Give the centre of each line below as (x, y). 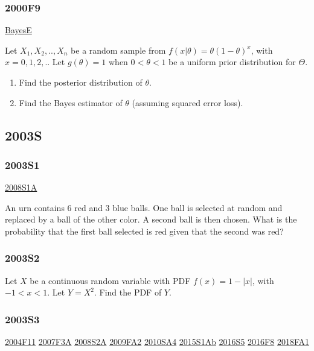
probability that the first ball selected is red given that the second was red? (144, 231)
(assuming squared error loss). (187, 102)
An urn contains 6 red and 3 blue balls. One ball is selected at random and (144, 207)
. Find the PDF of (128, 292)
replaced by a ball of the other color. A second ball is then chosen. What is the (151, 219)
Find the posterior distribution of (81, 82)
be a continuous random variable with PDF (110, 280)
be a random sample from (118, 50)
